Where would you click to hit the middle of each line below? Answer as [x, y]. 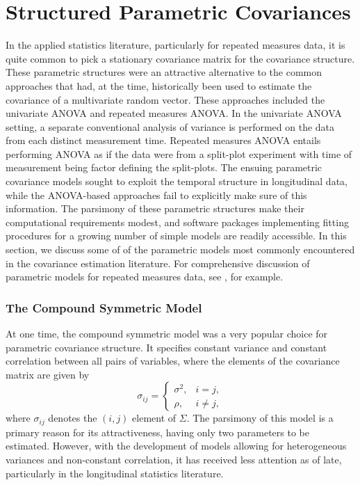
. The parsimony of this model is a [260, 418]
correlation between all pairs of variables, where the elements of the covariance [173, 361]
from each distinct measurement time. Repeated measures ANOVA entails [163, 140]
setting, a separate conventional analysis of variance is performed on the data [170, 126]
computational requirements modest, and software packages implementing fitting [177, 222]
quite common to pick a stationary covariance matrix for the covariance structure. [180, 58]
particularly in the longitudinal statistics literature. [115, 473]
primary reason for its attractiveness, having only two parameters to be [157, 432]
